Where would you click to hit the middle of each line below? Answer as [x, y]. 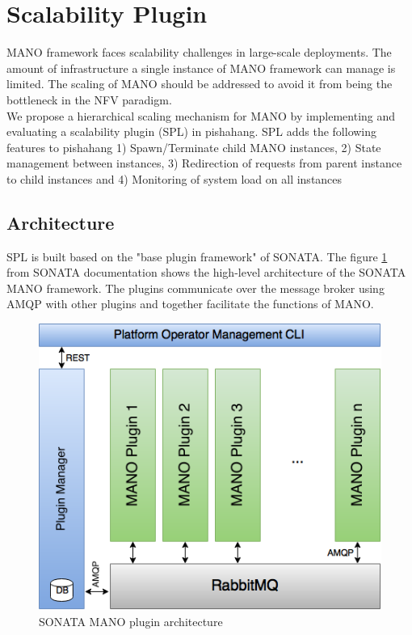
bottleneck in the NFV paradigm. [89, 99]
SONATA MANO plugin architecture [131, 622]
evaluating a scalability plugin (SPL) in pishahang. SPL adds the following [192, 131]
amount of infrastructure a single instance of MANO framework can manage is [201, 68]
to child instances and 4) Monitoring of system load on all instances [174, 178]
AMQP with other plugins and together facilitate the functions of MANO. [190, 304]
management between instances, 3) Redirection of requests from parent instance [204, 163]
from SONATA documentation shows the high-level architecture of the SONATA [206, 272]
